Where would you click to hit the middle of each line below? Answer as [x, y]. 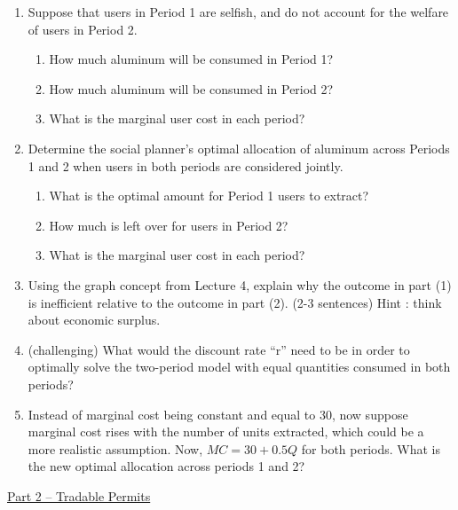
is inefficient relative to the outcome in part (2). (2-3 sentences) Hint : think [235, 302]
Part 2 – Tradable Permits [79, 495]
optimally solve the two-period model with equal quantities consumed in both [239, 367]
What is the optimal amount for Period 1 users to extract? [209, 196]
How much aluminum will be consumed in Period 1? [191, 59]
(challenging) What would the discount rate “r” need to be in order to [219, 349]
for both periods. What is [371, 448]
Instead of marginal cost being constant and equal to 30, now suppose [218, 414]
